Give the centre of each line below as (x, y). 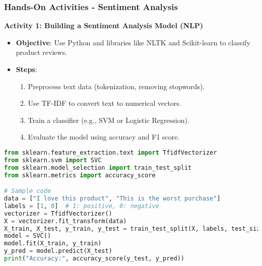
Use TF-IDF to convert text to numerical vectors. (105, 103)
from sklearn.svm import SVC (53, 160)
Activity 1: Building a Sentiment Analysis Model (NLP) (104, 25)
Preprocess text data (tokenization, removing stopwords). (116, 86)
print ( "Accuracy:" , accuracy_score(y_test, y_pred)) (94, 258)
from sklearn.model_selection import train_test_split (98, 168)
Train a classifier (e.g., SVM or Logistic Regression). (109, 120)
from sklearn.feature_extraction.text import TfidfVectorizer (111, 152)
